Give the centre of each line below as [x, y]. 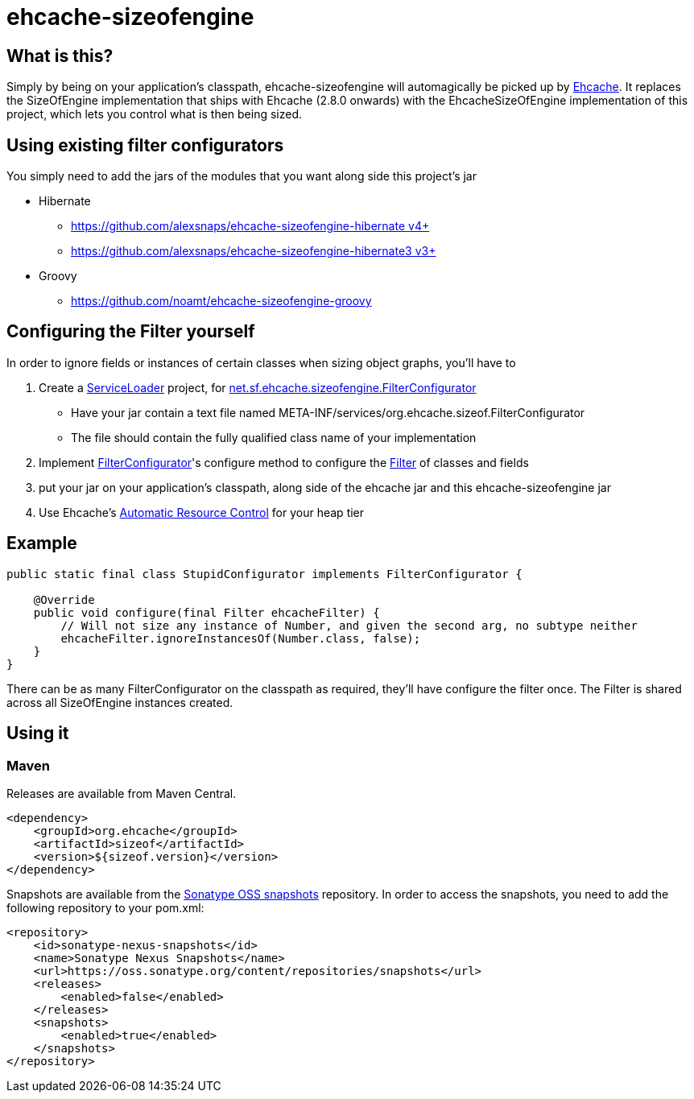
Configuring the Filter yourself [131, 332]
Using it [38, 733]
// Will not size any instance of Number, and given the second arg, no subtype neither [349, 625]
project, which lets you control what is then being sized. [155, 114]
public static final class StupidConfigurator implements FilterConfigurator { [264, 574]
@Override [64, 599]
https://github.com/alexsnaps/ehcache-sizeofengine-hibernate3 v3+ [254, 251]
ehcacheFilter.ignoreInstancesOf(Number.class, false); [241, 638]
